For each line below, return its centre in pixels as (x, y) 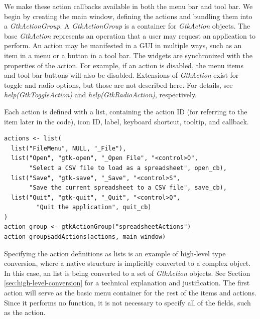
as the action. (25, 312)
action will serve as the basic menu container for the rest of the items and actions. (131, 293)
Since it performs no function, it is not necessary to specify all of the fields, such (127, 302)
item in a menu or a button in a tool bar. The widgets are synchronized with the (128, 55)
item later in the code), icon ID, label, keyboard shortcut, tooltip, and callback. (126, 121)
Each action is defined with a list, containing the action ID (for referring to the (126, 111)
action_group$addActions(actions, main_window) (85, 237)
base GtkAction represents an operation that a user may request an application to (130, 35)
